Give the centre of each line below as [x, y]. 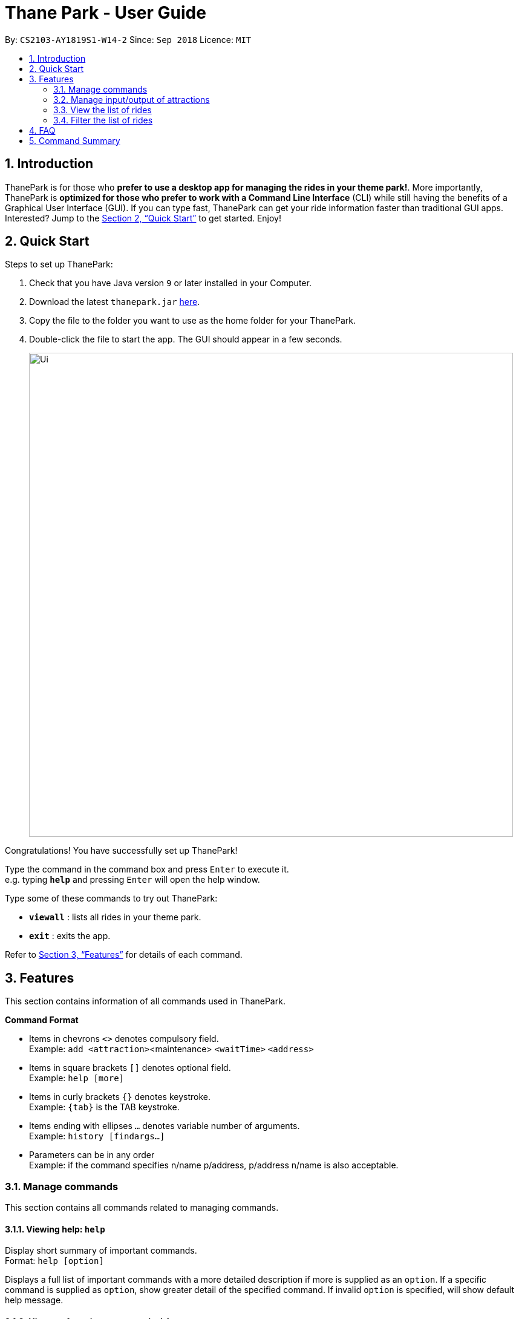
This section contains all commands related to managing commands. [142, 1208]
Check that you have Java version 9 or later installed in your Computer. [170, 283]
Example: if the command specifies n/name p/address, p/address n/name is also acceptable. [214, 1165]
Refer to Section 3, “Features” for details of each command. [124, 955]
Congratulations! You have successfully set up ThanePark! [121, 851]
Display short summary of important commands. [101, 1251]
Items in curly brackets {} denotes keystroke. [120, 1097]
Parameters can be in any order [92, 1155]
